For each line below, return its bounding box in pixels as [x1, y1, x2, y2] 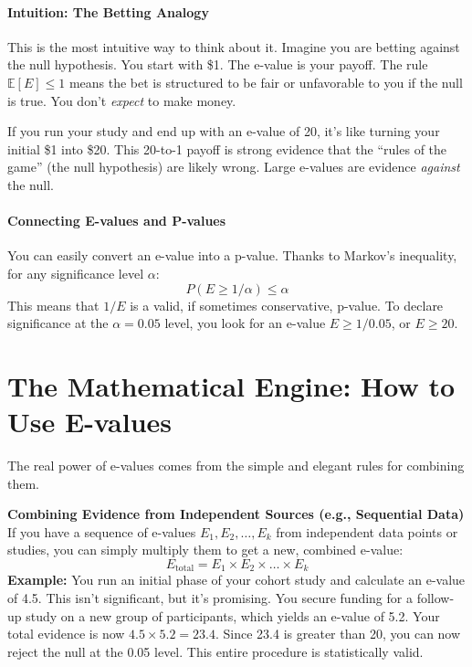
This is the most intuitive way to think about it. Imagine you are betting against [7, 37, 460, 56]
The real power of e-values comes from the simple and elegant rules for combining [7, 456, 465, 475]
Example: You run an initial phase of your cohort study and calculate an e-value [7, 570, 466, 589]
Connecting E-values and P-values [7, 211, 226, 230]
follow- [416, 588, 455, 608]
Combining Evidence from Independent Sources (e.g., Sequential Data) [7, 504, 465, 524]
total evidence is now [7, 624, 125, 643]
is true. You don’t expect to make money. [7, 90, 236, 110]
